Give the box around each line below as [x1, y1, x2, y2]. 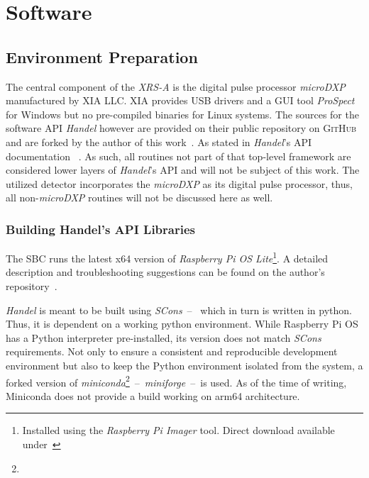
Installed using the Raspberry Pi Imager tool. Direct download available [22, 423, 335, 438]
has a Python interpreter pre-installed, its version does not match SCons [6, 330, 321, 345]
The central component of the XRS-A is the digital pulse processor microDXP [6, 79, 346, 94]
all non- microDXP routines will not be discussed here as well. [6, 190, 273, 205]
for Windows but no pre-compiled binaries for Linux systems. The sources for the [6, 106, 359, 121]
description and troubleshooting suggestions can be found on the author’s [6, 265, 325, 279]
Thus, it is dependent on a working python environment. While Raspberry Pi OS [6, 316, 358, 331]
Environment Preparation [6, 45, 198, 67]
